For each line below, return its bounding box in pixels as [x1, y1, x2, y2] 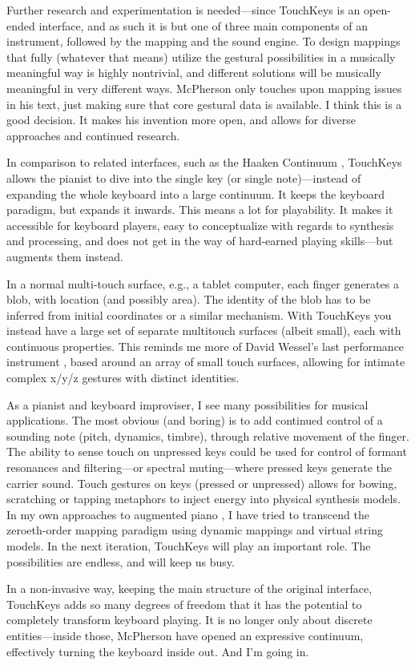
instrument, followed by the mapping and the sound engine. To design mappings [6, 33, 401, 50]
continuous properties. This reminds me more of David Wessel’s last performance [6, 337, 405, 354]
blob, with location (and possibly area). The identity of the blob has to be [6, 291, 371, 308]
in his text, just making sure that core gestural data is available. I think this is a [6, 95, 402, 112]
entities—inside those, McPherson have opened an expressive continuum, [6, 627, 364, 643]
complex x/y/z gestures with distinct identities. [6, 369, 240, 386]
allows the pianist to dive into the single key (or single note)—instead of [6, 169, 361, 186]
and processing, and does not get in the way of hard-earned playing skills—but [6, 232, 393, 249]
